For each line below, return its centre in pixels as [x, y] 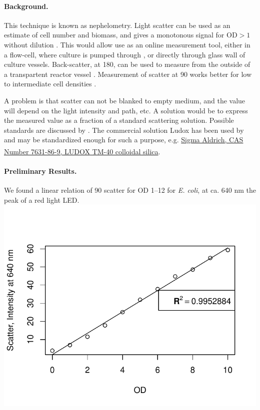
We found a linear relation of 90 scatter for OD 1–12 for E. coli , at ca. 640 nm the [130, 190]
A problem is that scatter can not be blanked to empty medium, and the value [125, 100]
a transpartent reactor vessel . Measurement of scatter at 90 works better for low [128, 74]
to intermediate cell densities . [50, 84]
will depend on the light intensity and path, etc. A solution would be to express [126, 110]
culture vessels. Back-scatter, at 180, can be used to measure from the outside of [127, 64]
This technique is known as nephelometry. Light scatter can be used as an [117, 25]
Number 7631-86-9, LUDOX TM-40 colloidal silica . [82, 151]
